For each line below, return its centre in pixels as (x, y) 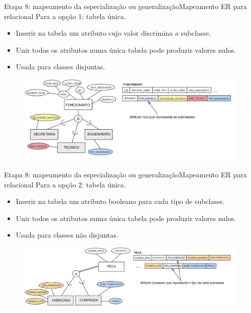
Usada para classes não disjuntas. (67, 235)
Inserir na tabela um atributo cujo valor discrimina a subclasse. (113, 33)
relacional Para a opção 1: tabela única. (65, 16)
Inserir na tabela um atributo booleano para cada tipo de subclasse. (120, 201)
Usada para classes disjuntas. (60, 67)
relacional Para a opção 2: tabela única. (65, 184)
